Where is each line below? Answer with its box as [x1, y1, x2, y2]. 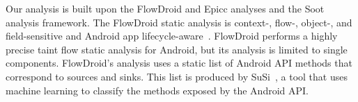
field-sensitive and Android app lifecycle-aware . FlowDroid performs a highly [6, 28, 338, 43]
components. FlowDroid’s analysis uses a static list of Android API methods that [6, 56, 352, 70]
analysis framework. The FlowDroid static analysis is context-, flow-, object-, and [6, 15, 352, 29]
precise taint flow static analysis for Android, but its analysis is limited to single [6, 42, 348, 56]
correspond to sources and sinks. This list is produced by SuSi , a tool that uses [6, 69, 348, 83]
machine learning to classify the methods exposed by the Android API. [6, 83, 309, 97]
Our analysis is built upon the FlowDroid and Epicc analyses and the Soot [6, 1, 325, 15]
